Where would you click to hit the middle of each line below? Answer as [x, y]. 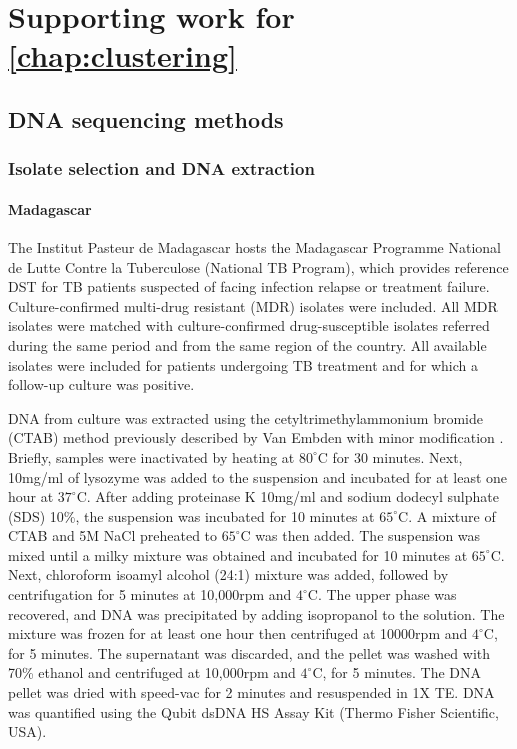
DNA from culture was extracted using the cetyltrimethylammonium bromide [245, 417]
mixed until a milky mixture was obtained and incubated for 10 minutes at [238, 554]
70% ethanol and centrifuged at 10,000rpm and [152, 672]
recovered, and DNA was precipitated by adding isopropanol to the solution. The [256, 613]
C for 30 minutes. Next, [390, 456]
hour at [31, 496]
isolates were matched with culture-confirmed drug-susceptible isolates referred [249, 325]
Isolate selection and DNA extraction [161, 168]
